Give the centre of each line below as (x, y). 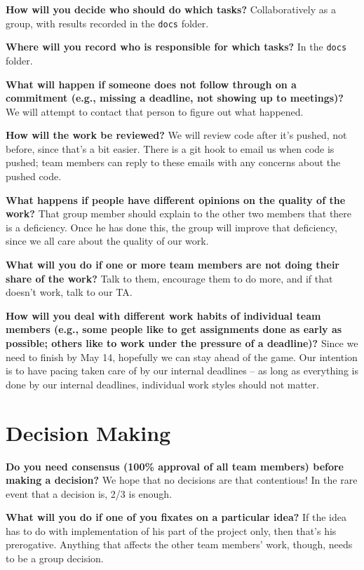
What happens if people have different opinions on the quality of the (176, 199)
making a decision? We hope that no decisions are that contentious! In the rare (182, 480)
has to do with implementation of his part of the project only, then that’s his (171, 530)
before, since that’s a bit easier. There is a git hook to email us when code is (170, 148)
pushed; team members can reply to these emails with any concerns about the (173, 162)
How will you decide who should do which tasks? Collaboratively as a (171, 9)
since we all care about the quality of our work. (107, 241)
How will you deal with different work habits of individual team (163, 315)
